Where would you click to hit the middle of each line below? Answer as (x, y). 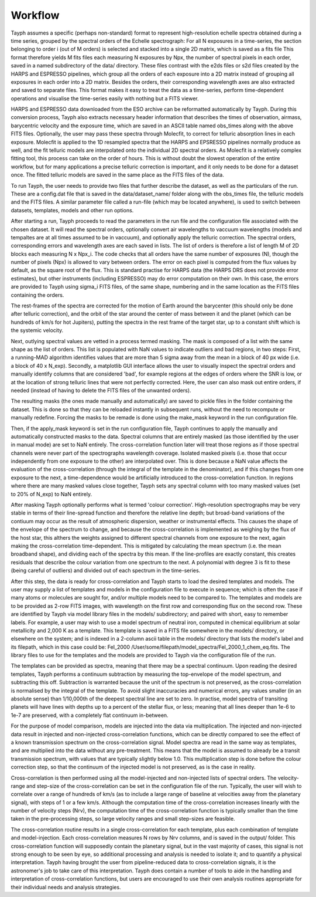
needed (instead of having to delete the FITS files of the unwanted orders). (101, 390)
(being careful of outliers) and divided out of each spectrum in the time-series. (106, 571)
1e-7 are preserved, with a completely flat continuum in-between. (90, 715)
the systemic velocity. (37, 330)
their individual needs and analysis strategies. (66, 887)
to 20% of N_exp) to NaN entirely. (51, 494)
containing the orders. (37, 295)
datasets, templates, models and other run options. (72, 210)
